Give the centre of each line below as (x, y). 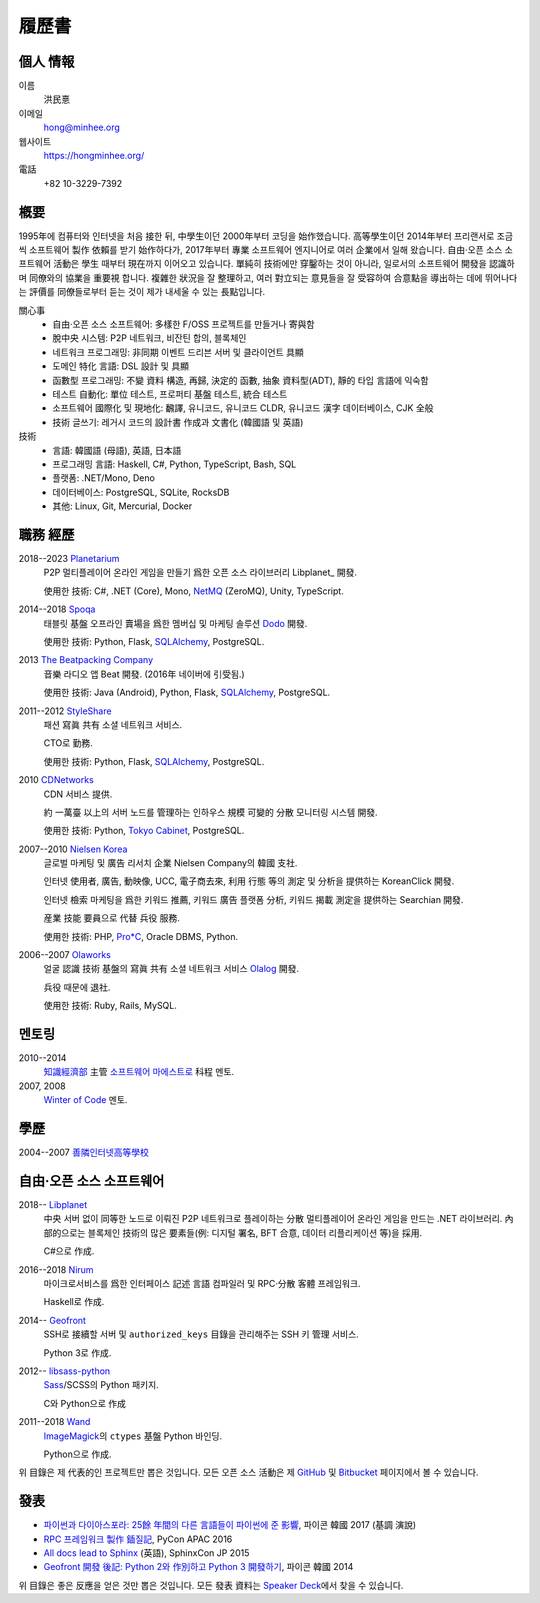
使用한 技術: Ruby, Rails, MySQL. (110, 1006)
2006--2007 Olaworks (65, 955)
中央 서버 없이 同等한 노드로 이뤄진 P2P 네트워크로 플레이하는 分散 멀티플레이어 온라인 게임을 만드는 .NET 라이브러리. (273, 1219)
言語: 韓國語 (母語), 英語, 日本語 (117, 450)
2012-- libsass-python (64, 1371)
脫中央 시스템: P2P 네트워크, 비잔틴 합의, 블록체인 (149, 338)
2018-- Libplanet (53, 1205)
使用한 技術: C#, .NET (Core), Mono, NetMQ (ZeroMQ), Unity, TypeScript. (193, 591)
